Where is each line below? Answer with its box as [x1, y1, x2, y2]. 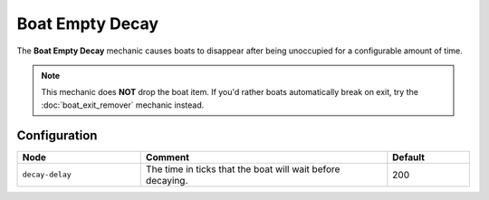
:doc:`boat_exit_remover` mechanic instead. [41, 100, 205, 110]
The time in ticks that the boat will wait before [145, 163, 340, 176]
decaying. [145, 174, 188, 186]
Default [392, 150, 426, 163]
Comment [145, 150, 190, 163]
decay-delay [22, 170, 72, 180]
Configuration [16, 128, 98, 143]
